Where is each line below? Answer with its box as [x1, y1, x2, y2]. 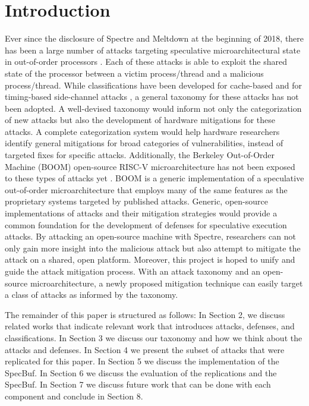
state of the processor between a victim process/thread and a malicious [5, 67, 264, 79]
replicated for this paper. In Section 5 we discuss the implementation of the [5, 355, 279, 367]
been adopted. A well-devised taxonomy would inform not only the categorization [5, 102, 302, 114]
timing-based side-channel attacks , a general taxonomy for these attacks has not [5, 90, 299, 103]
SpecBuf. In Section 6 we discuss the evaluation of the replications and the [5, 366, 277, 379]
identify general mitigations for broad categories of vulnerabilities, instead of [5, 137, 283, 149]
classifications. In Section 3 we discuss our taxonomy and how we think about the [5, 331, 302, 344]
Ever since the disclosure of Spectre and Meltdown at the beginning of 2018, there [5, 32, 304, 45]
